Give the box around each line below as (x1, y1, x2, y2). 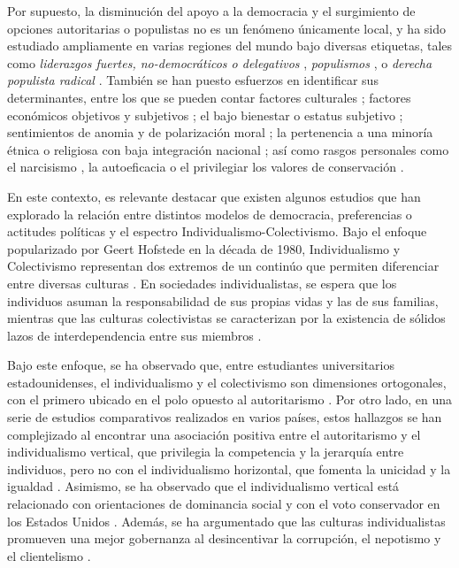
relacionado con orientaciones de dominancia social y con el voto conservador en (7, 495, 440, 513)
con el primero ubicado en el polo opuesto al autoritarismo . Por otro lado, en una (7, 390, 453, 409)
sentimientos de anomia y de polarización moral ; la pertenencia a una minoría (7, 123, 433, 142)
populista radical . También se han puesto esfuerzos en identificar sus (7, 71, 379, 89)
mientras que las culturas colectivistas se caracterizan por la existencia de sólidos (7, 309, 446, 327)
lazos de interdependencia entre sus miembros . (7, 326, 262, 344)
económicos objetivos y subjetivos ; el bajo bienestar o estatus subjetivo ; (7, 105, 403, 124)
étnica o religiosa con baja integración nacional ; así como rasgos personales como (7, 140, 449, 158)
